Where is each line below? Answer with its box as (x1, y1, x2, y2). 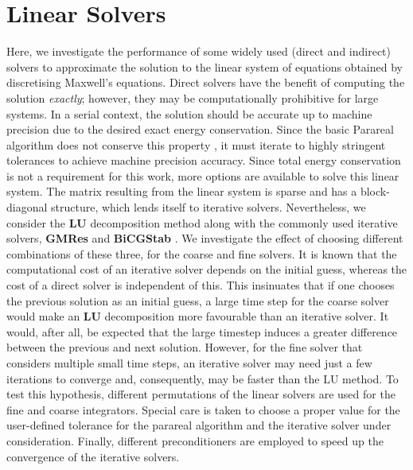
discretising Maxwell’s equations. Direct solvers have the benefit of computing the (6, 74, 405, 91)
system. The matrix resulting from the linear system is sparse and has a (6, 183, 357, 200)
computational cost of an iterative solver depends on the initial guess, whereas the (6, 261, 407, 278)
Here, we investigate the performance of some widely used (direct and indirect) (6, 43, 391, 60)
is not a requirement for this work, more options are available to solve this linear (6, 167, 399, 184)
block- (360, 183, 390, 200)
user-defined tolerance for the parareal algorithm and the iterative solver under (6, 417, 392, 433)
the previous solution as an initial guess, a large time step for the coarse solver (6, 292, 389, 309)
